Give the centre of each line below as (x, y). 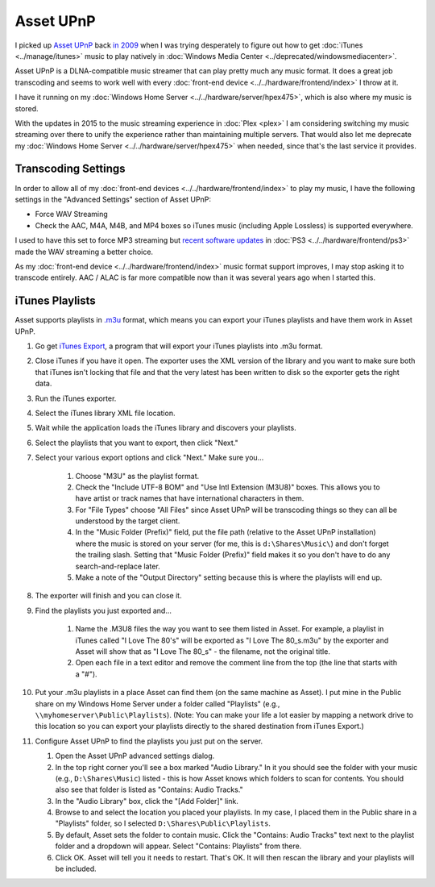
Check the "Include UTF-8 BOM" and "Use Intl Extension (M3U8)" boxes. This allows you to (228, 487)
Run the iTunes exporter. (76, 398)
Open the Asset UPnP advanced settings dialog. (135, 756)
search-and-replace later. (118, 566)
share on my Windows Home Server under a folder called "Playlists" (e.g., (157, 704)
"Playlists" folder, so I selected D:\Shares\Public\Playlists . (163, 823)
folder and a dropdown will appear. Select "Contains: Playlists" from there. (178, 846)
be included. (76, 869)
